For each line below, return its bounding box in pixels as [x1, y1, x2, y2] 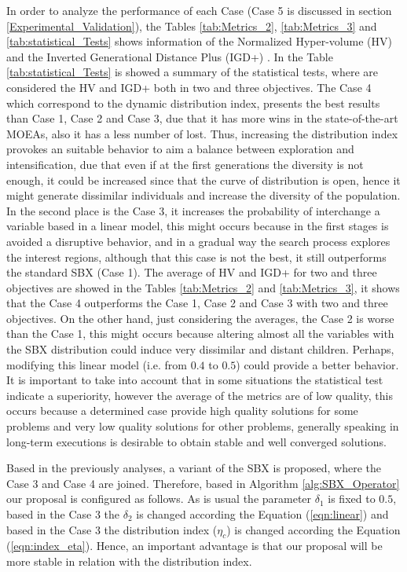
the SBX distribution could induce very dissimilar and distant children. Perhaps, [6, 341, 394, 357]
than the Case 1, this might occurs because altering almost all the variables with [6, 325, 394, 342]
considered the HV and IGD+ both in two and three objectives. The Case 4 [6, 79, 372, 95]
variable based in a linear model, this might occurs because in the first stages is [6, 218, 389, 234]
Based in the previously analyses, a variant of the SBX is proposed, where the [6, 460, 381, 476]
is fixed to [328, 490, 376, 507]
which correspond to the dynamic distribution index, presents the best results [6, 94, 380, 111]
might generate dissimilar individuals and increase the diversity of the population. [6, 187, 401, 203]
